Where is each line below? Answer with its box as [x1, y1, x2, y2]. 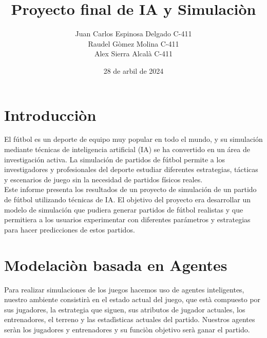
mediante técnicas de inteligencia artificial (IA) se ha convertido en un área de [4, 144, 250, 155]
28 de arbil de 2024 [103, 65, 164, 76]
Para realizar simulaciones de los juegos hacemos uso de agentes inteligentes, [4, 284, 244, 294]
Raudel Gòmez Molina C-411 [88, 38, 179, 49]
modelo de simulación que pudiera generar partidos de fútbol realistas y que [4, 204, 243, 215]
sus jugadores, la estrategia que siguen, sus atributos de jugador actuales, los [4, 304, 245, 314]
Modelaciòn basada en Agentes [4, 254, 227, 275]
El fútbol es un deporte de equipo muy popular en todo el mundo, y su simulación [4, 134, 263, 144]
